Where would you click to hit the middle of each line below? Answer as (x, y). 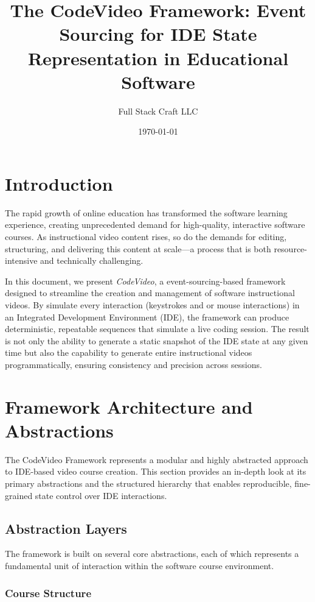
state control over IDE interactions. (101, 495)
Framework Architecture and (129, 406)
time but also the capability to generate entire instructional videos (129, 352)
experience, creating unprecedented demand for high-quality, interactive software (155, 225)
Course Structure (48, 593)
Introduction (59, 183)
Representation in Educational (158, 58)
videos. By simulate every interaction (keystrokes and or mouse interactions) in (152, 304)
